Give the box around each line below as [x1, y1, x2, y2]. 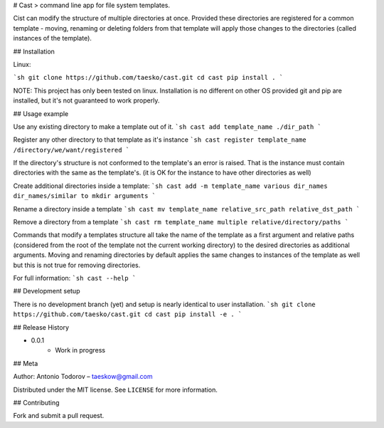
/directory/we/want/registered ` [13, 146, 130, 154]
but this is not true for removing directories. [13, 261, 141, 269]
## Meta [13, 359, 38, 367]
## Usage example [13, 109, 69, 118]
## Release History [13, 323, 70, 331]
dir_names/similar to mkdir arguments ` [13, 192, 156, 200]
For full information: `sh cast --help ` [13, 273, 137, 282]
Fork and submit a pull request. [13, 412, 105, 420]
